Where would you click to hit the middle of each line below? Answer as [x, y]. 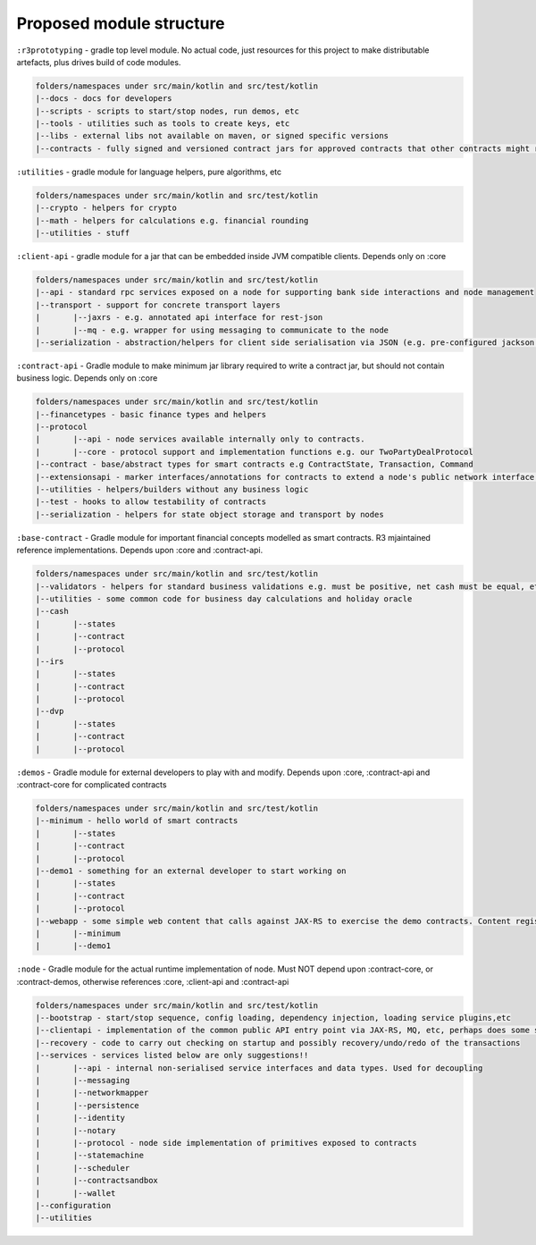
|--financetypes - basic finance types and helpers [151, 414]
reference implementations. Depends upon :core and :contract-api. [140, 551]
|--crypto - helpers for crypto [106, 208]
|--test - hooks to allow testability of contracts [151, 502]
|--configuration [73, 1205]
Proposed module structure [121, 23]
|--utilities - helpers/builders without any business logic [172, 490]
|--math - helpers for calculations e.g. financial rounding [172, 220]
